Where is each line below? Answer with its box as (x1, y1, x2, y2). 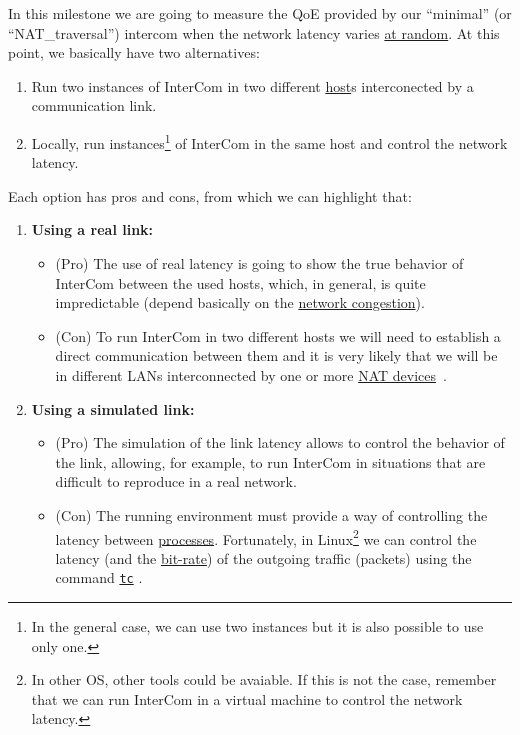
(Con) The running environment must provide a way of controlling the (55, 504, 488, 525)
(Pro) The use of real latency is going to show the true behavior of (55, 253, 464, 273)
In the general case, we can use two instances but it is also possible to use (31, 616, 484, 637)
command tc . (55, 567, 143, 588)
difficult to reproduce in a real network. (55, 471, 297, 492)
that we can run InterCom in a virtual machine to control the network (31, 688, 463, 709)
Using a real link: (31, 219, 154, 240)
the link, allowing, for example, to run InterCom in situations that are (55, 451, 486, 472)
